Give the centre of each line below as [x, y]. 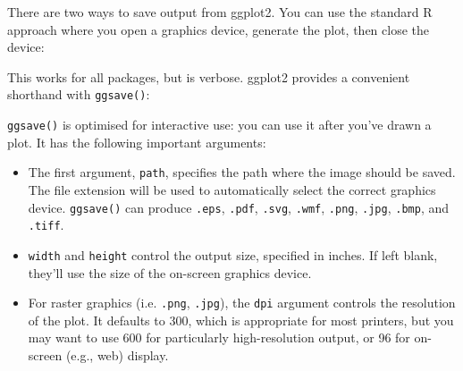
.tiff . [46, 225]
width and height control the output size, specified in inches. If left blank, [233, 254]
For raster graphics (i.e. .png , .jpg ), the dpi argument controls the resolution [242, 303]
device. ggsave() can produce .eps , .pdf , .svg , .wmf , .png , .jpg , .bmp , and [238, 207]
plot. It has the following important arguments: [137, 142]
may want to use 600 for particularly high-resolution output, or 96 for [219, 337]
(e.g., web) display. [117, 354]
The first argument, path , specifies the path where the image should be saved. [242, 172]
